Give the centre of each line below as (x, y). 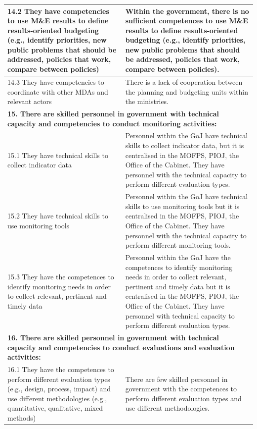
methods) (22, 418)
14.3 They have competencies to (56, 81)
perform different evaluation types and (183, 398)
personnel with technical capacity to (180, 315)
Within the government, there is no (187, 11)
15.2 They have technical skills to (58, 216)
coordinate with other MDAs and (58, 91)
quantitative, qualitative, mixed (55, 408)
